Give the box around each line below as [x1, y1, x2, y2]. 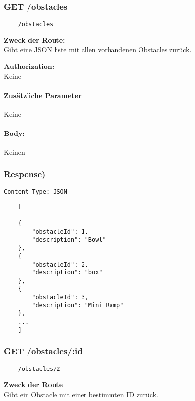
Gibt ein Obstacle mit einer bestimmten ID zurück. [4, 389, 158, 399]
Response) [4, 167, 46, 180]
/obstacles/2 [18, 365, 60, 372]
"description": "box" [32, 269, 103, 276]
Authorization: [4, 61, 55, 71]
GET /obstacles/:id [4, 345, 83, 357]
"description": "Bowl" [32, 236, 106, 243]
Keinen [4, 147, 25, 157]
